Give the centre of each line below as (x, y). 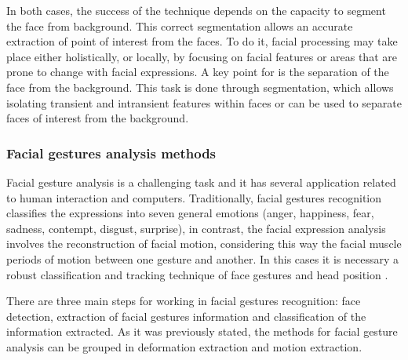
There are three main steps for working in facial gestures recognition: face (184, 301)
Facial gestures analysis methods (111, 153)
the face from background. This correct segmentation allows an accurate (180, 25)
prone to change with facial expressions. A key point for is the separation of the (198, 72)
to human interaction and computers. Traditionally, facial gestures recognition (194, 197)
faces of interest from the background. (98, 118)
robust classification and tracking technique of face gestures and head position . (197, 274)
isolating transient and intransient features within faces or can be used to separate (204, 102)
